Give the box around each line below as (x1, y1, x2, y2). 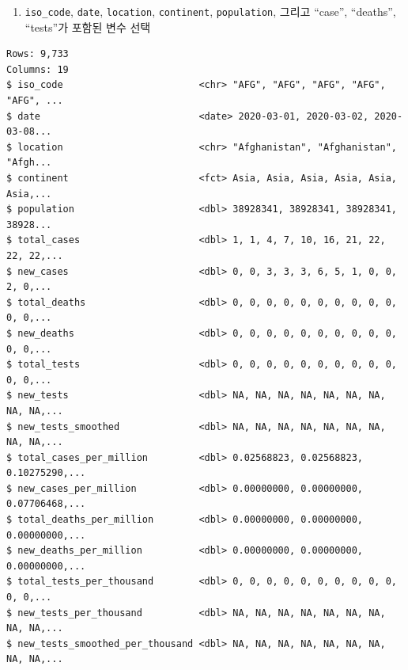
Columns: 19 (6, 63, 69, 75)
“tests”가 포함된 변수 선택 (25, 18, 151, 35)
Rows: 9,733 (6, 48, 69, 60)
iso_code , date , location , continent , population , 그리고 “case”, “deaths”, (25, 3, 396, 19)
